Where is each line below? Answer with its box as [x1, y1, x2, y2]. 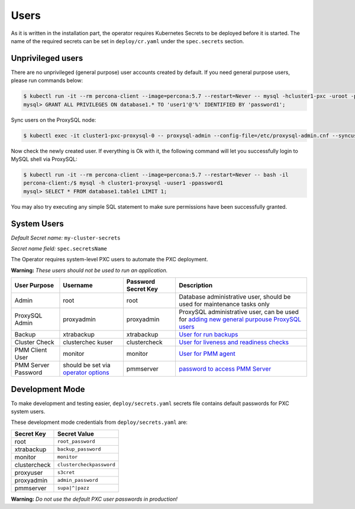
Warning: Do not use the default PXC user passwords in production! [11, 495, 177, 502]
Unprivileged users [11, 53, 83, 63]
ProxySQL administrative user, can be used [178, 308, 299, 316]
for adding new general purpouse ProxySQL [178, 315, 302, 323]
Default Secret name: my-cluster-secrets [11, 234, 121, 241]
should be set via [63, 361, 111, 369]
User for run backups [178, 330, 238, 339]
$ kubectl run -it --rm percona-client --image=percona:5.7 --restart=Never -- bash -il [23, 171, 289, 178]
